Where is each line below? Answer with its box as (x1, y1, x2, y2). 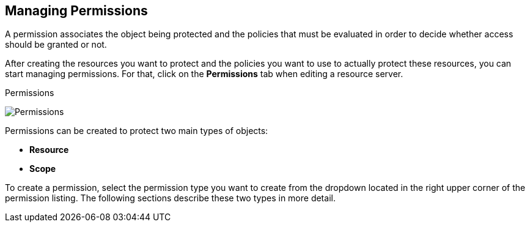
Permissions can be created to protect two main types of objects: (5, 125, 268, 136)
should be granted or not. (5, 39, 107, 50)
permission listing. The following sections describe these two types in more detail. (5, 193, 336, 204)
